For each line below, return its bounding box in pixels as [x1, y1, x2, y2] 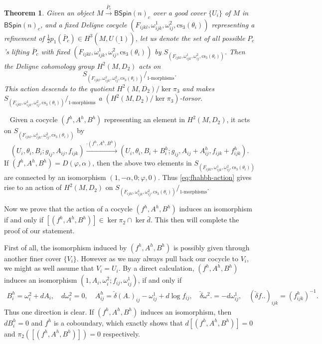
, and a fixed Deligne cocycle [40, 19, 127, 29]
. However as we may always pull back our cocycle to [76, 253, 238, 263]
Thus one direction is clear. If [4, 306, 94, 317]
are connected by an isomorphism [4, 172, 106, 182]
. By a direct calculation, [118, 263, 194, 273]
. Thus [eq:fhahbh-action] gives [158, 172, 252, 182]
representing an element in [104, 114, 185, 125]
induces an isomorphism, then [140, 306, 232, 317]
